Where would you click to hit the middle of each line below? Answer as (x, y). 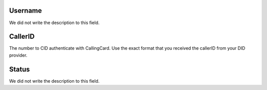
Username (25, 11)
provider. (18, 55)
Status (20, 69)
